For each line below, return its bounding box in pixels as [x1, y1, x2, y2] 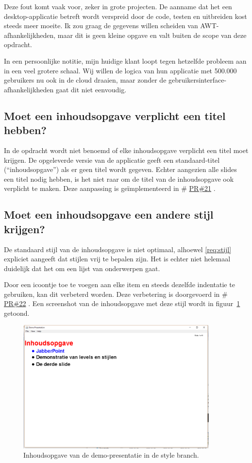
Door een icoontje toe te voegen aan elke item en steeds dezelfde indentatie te [4, 279, 235, 290]
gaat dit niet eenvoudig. [55, 84, 127, 94]
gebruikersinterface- [168, 75, 227, 85]
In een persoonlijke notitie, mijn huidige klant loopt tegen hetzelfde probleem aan [4, 55, 247, 66]
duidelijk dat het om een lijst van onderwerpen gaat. [4, 263, 160, 273]
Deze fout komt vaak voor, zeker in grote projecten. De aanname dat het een [4, 1, 232, 11]
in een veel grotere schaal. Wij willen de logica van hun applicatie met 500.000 [4, 65, 237, 75]
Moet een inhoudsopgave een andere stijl [4, 207, 214, 222]
